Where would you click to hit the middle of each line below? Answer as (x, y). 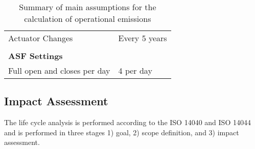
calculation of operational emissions (88, 19)
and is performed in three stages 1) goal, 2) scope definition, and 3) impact (122, 132)
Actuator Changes (41, 38)
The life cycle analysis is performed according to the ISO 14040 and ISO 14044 (127, 122)
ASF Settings (36, 56)
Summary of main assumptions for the (88, 7)
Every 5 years (143, 38)
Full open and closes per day (59, 70)
